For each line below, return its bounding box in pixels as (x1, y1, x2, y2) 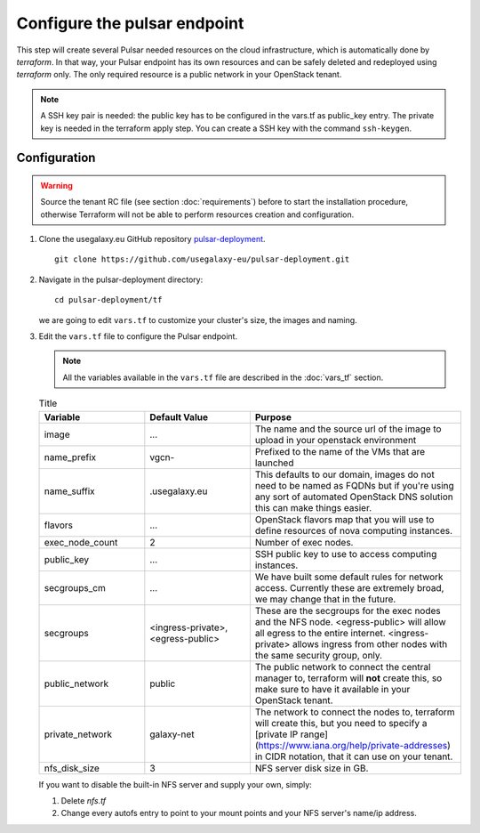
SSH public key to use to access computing (254, 547, 437, 560)
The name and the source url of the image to (254, 423, 442, 435)
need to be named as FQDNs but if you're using (254, 479, 455, 491)
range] (300, 728, 328, 740)
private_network (44, 728, 113, 740)
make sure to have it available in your (254, 683, 411, 695)
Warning (40, 180, 73, 190)
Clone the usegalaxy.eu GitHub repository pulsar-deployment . (38, 234, 266, 245)
